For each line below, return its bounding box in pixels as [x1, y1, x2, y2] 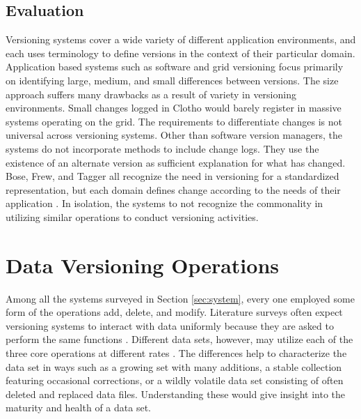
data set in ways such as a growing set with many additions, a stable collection [6, 359, 342, 374]
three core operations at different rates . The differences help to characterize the [6, 346, 347, 360]
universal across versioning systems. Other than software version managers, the [6, 128, 343, 142]
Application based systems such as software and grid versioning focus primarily [6, 59, 344, 74]
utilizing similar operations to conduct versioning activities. [6, 209, 259, 224]
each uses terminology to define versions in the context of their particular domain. [6, 45, 355, 60]
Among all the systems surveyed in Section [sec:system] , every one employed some [6, 291, 355, 305]
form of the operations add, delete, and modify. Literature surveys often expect [6, 305, 343, 319]
